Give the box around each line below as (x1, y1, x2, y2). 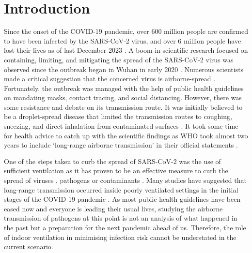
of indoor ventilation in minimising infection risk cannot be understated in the (4, 232, 236, 242)
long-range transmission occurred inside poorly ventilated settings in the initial (4, 184, 238, 194)
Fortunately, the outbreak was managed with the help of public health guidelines (4, 83, 244, 93)
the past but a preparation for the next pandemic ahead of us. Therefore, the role (4, 223, 246, 232)
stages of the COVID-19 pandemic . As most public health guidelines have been (4, 194, 241, 204)
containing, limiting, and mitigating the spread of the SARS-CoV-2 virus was (4, 54, 234, 64)
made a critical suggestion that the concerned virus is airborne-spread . (4, 74, 216, 84)
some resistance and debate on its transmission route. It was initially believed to (4, 102, 243, 112)
